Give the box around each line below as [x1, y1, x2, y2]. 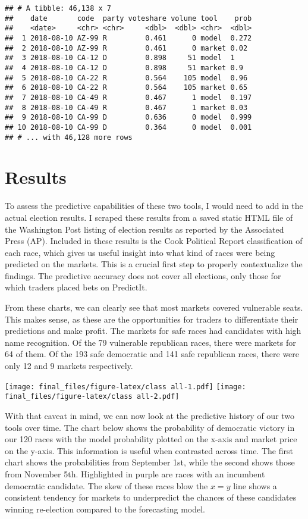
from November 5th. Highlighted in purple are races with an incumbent [5, 467, 265, 480]
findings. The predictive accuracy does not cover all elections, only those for [5, 269, 281, 282]
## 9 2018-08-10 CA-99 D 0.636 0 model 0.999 [5, 113, 252, 122]
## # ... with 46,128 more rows [5, 133, 133, 142]
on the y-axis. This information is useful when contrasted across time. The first [5, 444, 293, 457]
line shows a [233, 479, 277, 492]
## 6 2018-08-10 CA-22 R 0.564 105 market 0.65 [5, 83, 248, 92]
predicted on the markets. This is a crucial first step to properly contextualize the [5, 258, 303, 270]
